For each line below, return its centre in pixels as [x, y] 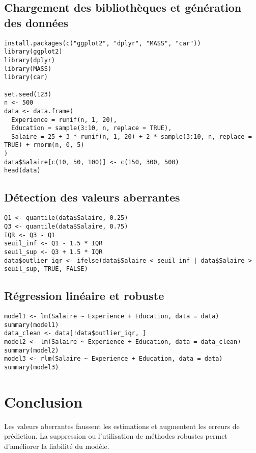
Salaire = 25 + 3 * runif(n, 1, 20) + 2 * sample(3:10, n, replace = [132, 136]
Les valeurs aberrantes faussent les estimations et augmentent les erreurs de [122, 426]
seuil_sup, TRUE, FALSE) [46, 269]
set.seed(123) [28, 94]
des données [36, 22]
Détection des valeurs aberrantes [92, 197]
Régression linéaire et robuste [84, 296]
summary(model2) [32, 350]
